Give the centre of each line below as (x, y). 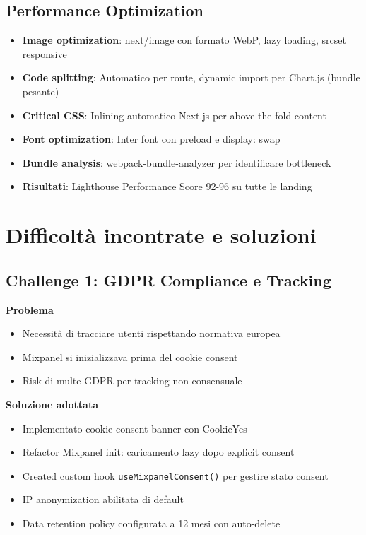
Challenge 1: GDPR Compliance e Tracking (169, 280)
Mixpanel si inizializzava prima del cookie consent (130, 357)
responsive (45, 53)
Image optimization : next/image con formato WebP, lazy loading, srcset (184, 40)
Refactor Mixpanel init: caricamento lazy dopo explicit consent (158, 452)
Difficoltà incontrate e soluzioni (161, 235)
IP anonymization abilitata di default (103, 499)
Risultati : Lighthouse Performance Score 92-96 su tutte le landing (167, 186)
